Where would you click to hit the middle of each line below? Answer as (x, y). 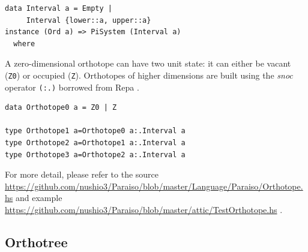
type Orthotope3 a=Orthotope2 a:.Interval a (95, 154)
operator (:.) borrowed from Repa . (72, 87)
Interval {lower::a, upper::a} (89, 20)
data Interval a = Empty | (59, 8)
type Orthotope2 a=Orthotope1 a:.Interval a (95, 143)
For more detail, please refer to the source (82, 174)
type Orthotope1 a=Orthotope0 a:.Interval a (95, 131)
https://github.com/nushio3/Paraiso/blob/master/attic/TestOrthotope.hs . (144, 210)
